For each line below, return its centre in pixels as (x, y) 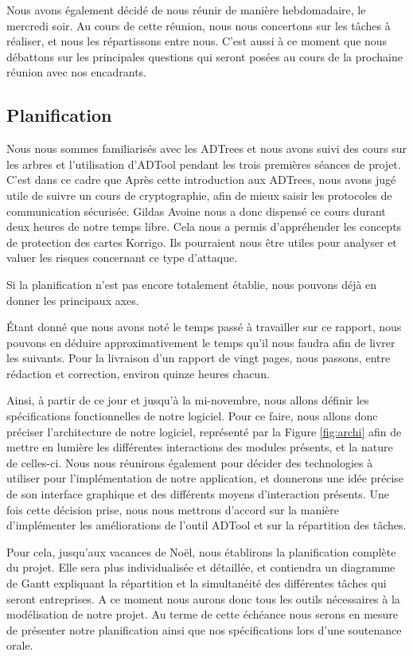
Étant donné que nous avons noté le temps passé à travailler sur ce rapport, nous (204, 327)
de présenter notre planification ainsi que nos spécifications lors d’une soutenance (204, 629)
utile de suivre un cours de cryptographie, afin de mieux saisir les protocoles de (199, 195)
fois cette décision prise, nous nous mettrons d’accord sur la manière (173, 509)
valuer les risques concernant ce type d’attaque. (122, 258)
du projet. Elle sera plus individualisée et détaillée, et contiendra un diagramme (201, 567)
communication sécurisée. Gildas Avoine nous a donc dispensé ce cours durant (196, 211)
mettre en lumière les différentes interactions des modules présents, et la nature (200, 447)
